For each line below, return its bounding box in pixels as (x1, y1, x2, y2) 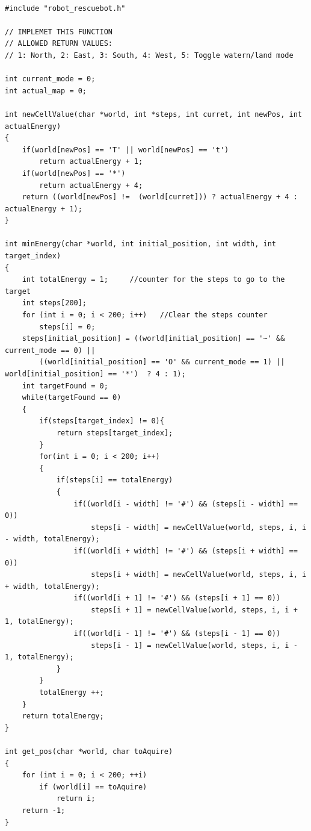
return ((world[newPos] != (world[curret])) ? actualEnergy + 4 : (22, 193, 298, 202)
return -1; (22, 806, 66, 815)
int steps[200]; (22, 299, 87, 308)
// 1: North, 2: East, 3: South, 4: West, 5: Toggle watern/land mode (5, 51, 294, 60)
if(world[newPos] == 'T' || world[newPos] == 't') (22, 145, 229, 154)
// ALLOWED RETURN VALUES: (5, 39, 112, 48)
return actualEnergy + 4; (39, 181, 143, 190)
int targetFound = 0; (22, 381, 108, 390)
